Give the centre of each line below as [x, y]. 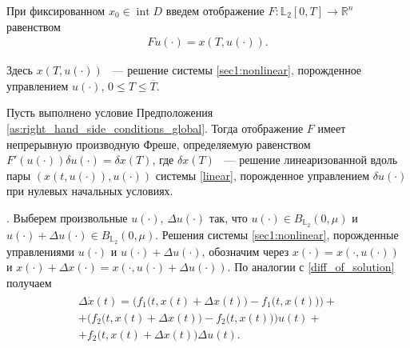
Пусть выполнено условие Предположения [110, 112]
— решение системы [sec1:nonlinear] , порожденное [237, 70]
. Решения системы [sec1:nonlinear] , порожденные [277, 234]
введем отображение [215, 10]
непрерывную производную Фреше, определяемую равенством [159, 144]
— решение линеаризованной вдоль [311, 160]
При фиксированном [56, 10]
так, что [228, 217]
